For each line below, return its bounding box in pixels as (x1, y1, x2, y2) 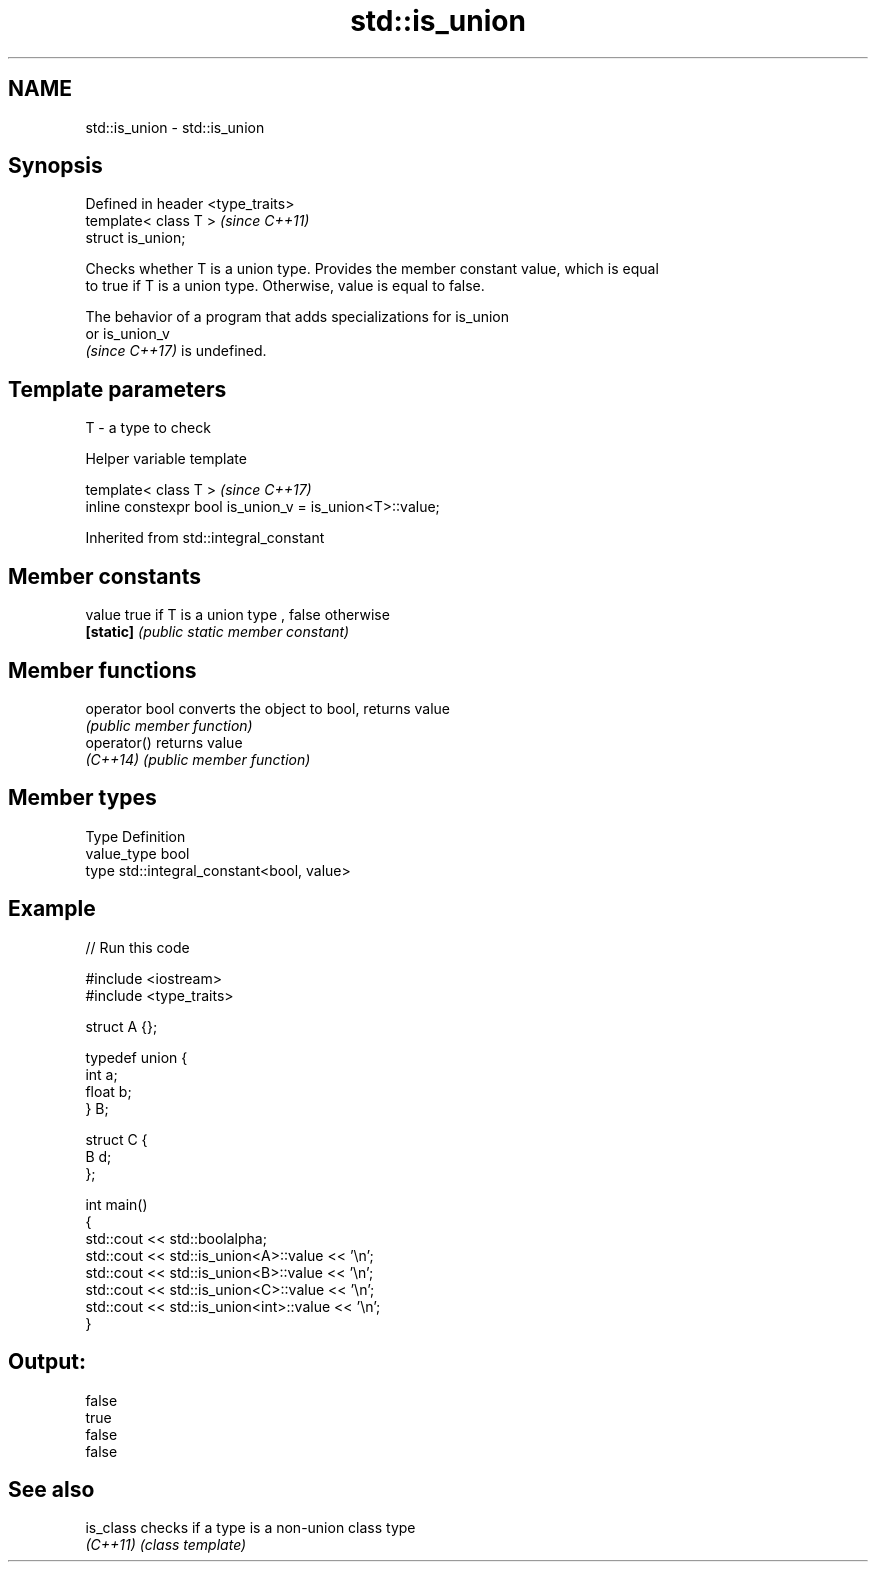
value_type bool (85, 844, 190, 862)
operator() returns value (85, 733, 243, 751)
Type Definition (85, 827, 186, 845)
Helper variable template (85, 450, 247, 468)
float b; (85, 1082, 132, 1100)
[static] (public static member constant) (85, 623, 350, 641)
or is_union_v (85, 325, 170, 343)
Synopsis (8, 153, 103, 179)
